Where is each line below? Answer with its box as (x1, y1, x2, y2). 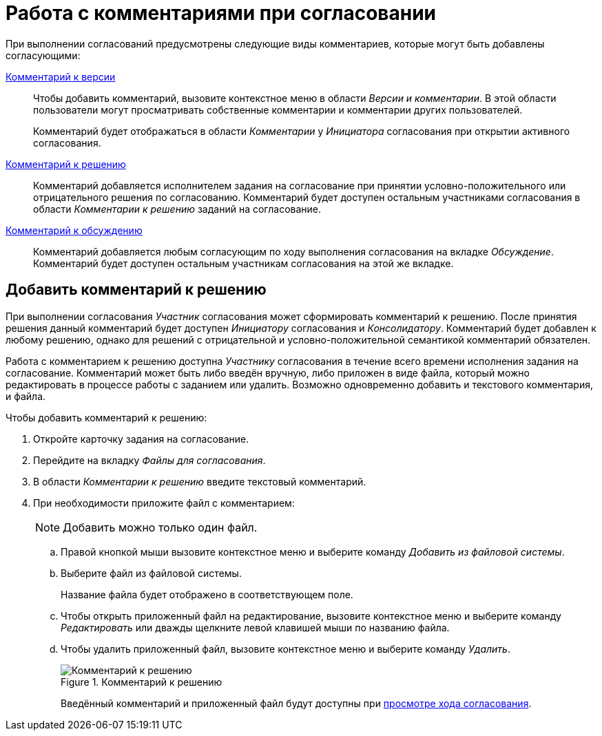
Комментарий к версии (6, 70, 116, 83)
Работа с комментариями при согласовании (6, 1, 436, 25)
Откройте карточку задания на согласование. (33, 432, 249, 445)
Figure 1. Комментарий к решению (61, 675, 222, 688)
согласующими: (6, 49, 81, 61)
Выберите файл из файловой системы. (61, 567, 242, 579)
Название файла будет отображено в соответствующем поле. (61, 588, 353, 600)
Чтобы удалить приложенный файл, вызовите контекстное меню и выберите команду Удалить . (61, 642, 510, 655)
